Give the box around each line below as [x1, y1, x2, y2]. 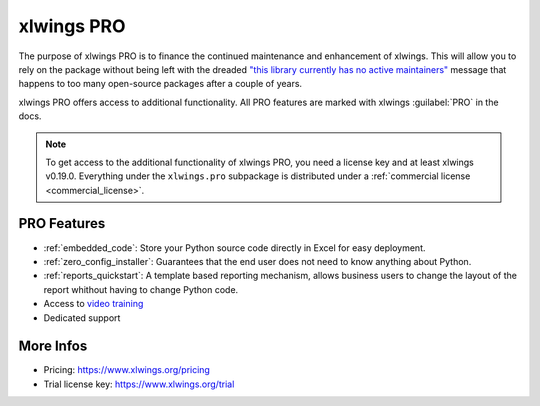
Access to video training [43, 298, 144, 310]
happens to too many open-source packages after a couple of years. [18, 78, 303, 90]
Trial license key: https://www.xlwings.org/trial [43, 378, 235, 390]
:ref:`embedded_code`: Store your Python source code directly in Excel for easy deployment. [43, 241, 426, 254]
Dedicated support [43, 311, 121, 324]
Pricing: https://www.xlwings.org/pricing [43, 364, 210, 376]
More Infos [18, 338, 88, 355]
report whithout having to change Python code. [43, 283, 239, 295]
